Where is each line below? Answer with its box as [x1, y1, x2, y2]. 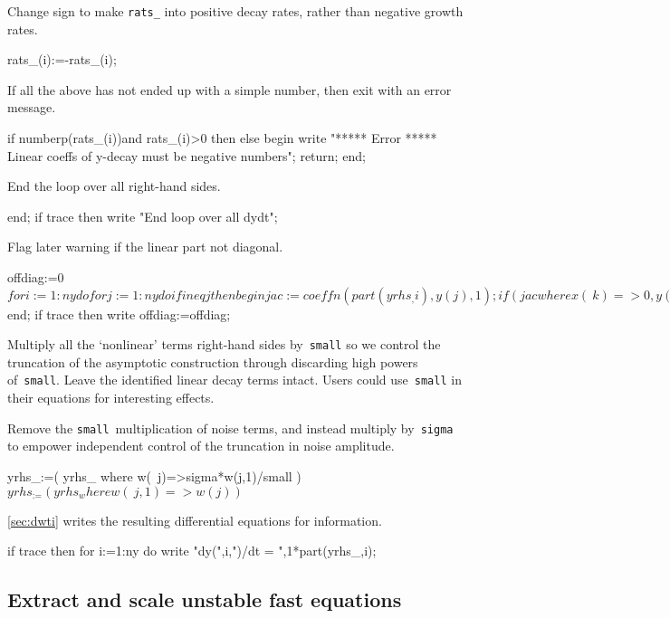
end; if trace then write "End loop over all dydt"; [7, 206, 278, 225]
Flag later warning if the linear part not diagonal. [7, 237, 283, 256]
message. [7, 98, 56, 117]
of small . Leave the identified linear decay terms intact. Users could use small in [7, 370, 462, 389]
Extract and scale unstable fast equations [7, 585, 402, 613]
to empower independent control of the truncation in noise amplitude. [7, 436, 395, 455]
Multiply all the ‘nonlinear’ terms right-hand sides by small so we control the [7, 335, 441, 354]
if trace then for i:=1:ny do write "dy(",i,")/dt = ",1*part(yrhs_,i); [7, 541, 377, 560]
